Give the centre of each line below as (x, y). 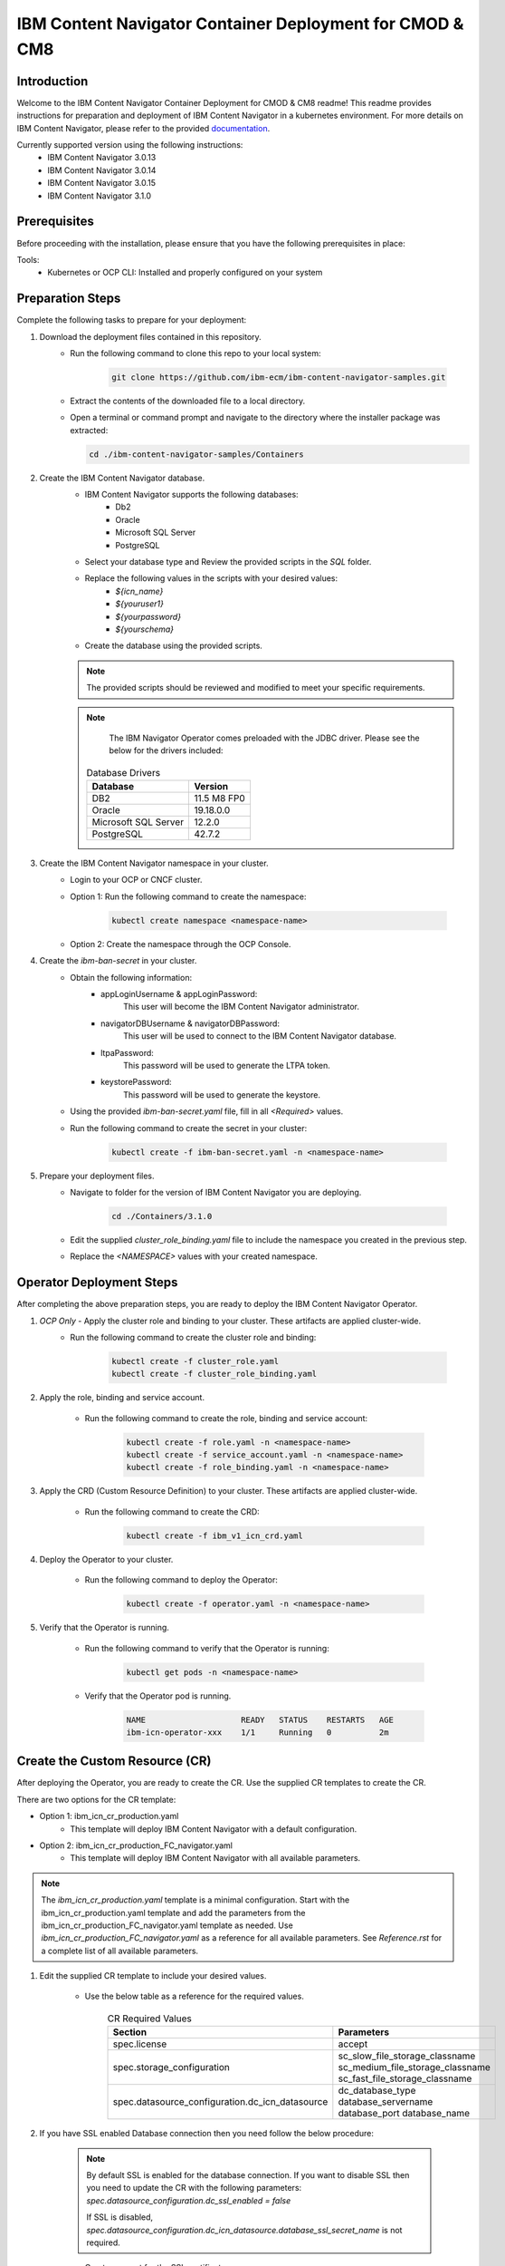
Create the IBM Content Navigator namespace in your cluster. (154, 863)
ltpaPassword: (127, 1052)
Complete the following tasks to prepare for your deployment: (132, 320)
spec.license (140, 2044)
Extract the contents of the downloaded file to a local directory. (188, 401)
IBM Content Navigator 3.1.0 (100, 196)
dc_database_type (377, 2091)
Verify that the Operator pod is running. (158, 1696)
